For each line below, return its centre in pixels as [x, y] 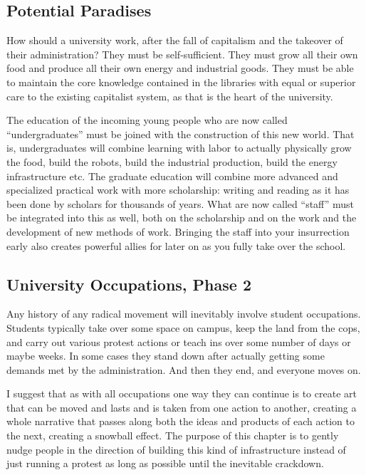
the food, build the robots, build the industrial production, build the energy [172, 161]
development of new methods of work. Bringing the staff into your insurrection [178, 231]
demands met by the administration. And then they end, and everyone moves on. [184, 369]
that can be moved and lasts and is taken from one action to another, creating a [182, 407]
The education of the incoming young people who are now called [147, 120]
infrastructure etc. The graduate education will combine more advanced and [172, 176]
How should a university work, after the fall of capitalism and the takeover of [175, 40]
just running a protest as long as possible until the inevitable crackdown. [165, 463]
